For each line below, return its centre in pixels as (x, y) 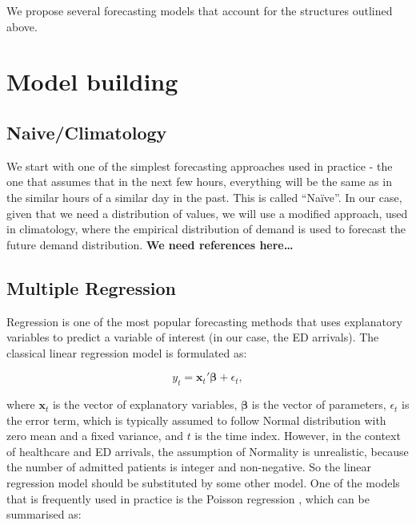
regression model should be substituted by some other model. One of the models (203, 483)
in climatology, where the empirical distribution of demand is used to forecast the (206, 229)
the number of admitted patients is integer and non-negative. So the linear (189, 467)
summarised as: (44, 514)
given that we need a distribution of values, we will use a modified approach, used (207, 213)
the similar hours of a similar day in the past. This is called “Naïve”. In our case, (204, 197)
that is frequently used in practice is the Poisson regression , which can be (188, 498)
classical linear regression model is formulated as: (127, 352)
